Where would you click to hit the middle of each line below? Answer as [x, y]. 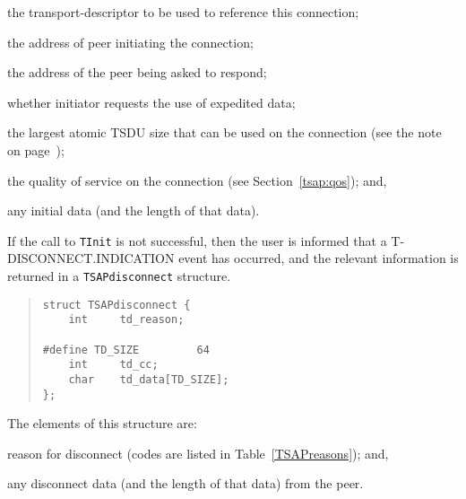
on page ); [36, 149]
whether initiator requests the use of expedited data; [151, 102]
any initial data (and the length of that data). [134, 210]
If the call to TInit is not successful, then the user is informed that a [197, 240]
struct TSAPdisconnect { [116, 305]
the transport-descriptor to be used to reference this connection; [183, 12]
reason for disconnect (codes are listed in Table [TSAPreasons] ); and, [198, 453]
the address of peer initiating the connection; [130, 42]
